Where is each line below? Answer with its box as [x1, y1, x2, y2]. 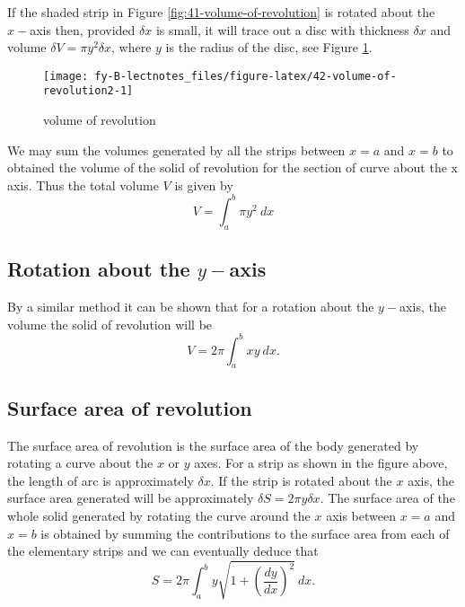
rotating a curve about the [7, 453, 154, 472]
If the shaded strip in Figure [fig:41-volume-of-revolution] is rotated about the [7, 3, 435, 21]
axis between [326, 506, 396, 525]
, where [111, 38, 152, 57]
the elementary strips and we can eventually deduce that [7, 541, 319, 560]
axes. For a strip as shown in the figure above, [194, 453, 448, 472]
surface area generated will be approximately [7, 488, 254, 507]
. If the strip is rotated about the [210, 471, 392, 489]
